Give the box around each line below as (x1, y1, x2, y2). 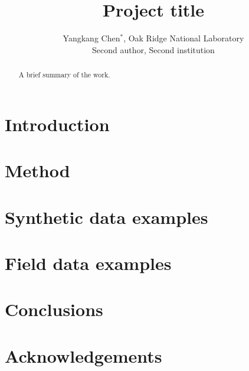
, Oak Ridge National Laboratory (123, 32, 244, 44)
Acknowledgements (5, 343, 162, 367)
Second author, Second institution (92, 43, 215, 56)
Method (5, 158, 70, 183)
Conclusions (5, 297, 103, 321)
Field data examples (5, 250, 172, 275)
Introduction (5, 112, 110, 136)
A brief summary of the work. (18, 70, 110, 80)
